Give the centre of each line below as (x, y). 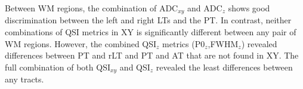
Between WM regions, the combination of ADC (92, 8)
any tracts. (24, 79)
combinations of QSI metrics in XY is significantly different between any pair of (151, 32)
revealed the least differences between (224, 67)
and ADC (205, 8)
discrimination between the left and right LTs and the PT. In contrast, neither (148, 20)
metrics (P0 (184, 43)
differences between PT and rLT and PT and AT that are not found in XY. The (152, 55)
